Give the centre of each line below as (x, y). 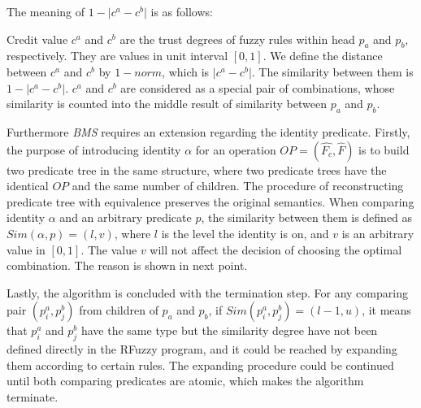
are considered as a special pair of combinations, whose (258, 87)
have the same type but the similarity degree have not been (229, 330)
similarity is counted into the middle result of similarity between (167, 104)
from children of (119, 310)
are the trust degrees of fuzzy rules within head (237, 39)
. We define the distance (323, 56)
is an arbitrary (378, 233)
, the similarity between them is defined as (307, 217)
